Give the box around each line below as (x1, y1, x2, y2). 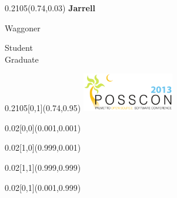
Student (5, 41, 33, 54)
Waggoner (5, 21, 41, 34)
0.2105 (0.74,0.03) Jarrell (5, 2, 95, 14)
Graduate (5, 53, 39, 65)
